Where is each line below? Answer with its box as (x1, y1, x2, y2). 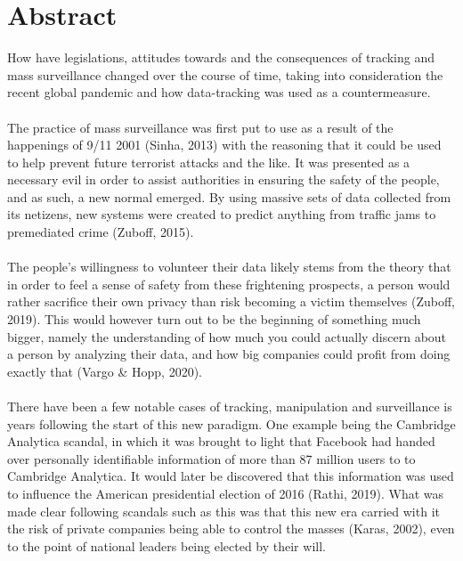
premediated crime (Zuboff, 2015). (7, 223, 194, 241)
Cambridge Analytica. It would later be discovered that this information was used (7, 467, 454, 485)
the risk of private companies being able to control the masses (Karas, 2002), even (7, 519, 455, 538)
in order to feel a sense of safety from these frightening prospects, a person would (7, 274, 451, 293)
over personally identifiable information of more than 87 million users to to (7, 449, 416, 467)
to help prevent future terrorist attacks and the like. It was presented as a (7, 152, 410, 171)
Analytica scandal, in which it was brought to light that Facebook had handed (7, 432, 435, 451)
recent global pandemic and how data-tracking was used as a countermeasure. (7, 83, 431, 102)
